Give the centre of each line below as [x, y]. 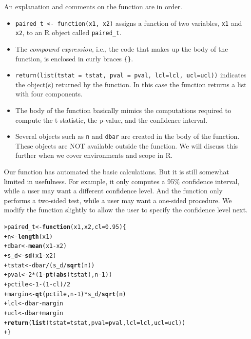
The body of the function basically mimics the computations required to [123, 110]
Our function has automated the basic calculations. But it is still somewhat [116, 172]
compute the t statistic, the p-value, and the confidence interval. [111, 120]
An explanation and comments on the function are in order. [93, 6]
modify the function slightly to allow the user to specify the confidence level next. [126, 210]
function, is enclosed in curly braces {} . [74, 58]
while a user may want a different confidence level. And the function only [113, 191]
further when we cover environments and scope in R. [94, 155]
